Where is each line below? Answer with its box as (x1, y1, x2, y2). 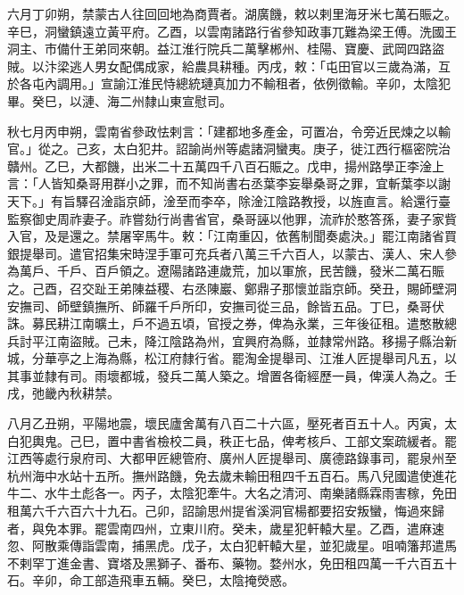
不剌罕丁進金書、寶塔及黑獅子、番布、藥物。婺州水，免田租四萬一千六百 (7, 553, 432, 572)
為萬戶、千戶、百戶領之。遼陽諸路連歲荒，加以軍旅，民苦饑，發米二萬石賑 (7, 261, 444, 280)
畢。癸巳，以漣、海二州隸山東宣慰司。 (7, 91, 232, 110)
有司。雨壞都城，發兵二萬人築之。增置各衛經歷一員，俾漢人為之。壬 (56, 366, 457, 384)
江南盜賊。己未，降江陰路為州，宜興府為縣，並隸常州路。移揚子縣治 (44, 331, 444, 350)
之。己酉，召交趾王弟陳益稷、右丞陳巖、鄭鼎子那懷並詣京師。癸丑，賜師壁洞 (7, 278, 457, 297)
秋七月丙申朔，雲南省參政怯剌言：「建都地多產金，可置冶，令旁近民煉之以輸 (7, 121, 451, 140)
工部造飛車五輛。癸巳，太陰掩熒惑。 (81, 571, 294, 590)
